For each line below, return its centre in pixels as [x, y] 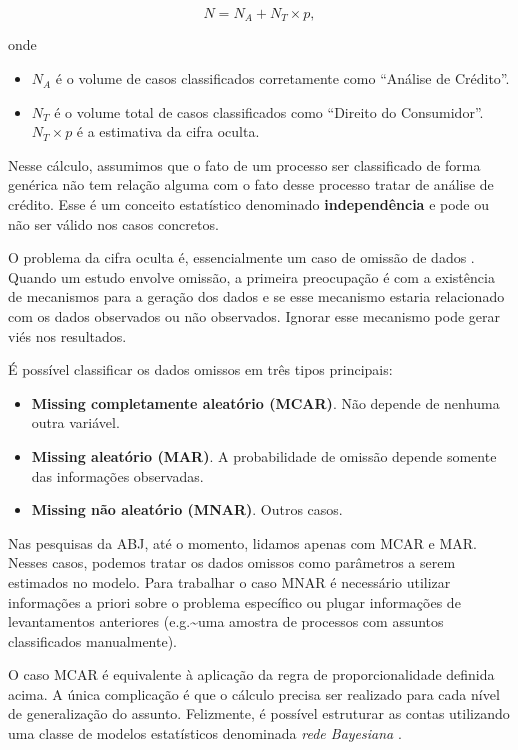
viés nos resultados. [67, 335]
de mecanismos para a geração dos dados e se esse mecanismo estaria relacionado [256, 296]
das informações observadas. [117, 475]
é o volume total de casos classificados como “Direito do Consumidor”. [269, 111]
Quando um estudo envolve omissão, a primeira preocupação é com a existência [251, 276]
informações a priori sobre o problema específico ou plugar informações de [234, 601]
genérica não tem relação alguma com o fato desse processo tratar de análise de [251, 184]
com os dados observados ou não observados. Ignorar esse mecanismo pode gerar [254, 315]
